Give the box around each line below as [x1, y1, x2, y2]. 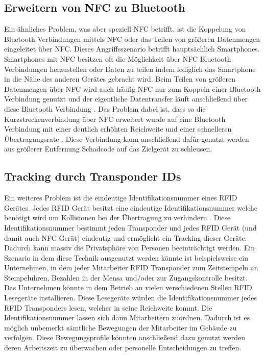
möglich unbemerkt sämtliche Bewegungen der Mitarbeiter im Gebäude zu [4, 322, 237, 333]
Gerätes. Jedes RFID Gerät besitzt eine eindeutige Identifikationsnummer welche [4, 202, 258, 213]
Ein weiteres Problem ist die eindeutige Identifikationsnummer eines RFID [4, 192, 237, 203]
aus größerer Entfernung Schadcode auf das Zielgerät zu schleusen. [4, 143, 212, 154]
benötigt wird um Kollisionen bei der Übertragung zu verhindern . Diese [4, 212, 231, 223]
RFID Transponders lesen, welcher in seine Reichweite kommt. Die [4, 302, 212, 313]
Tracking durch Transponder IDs [4, 168, 181, 184]
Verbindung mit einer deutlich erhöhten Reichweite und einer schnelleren [4, 123, 232, 134]
